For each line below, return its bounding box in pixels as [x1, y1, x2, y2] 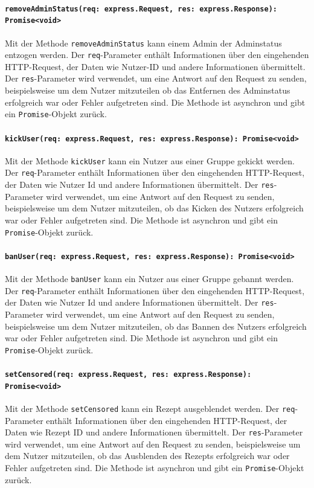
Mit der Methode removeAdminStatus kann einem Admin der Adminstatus [5, 36, 282, 49]
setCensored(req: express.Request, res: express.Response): [5, 370, 252, 379]
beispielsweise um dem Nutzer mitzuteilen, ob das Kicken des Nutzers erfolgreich [5, 202, 304, 214]
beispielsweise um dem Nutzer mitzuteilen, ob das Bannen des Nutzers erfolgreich [5, 319, 307, 332]
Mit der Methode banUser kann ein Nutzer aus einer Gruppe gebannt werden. [5, 272, 294, 285]
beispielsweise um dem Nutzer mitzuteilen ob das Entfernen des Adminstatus [5, 84, 290, 97]
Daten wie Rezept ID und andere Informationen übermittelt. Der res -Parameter [5, 426, 303, 438]
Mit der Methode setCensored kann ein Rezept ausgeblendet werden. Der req [5, 402, 295, 414]
